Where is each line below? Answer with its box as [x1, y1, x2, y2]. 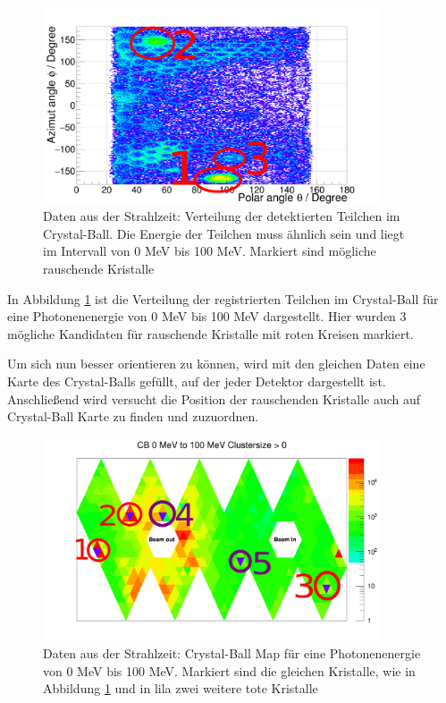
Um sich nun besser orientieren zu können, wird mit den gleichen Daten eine [7, 354, 425, 373]
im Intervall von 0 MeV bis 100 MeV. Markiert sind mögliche [43, 241, 376, 260]
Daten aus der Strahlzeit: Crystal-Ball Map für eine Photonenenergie [43, 644, 421, 663]
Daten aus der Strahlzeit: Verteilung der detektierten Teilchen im [43, 207, 400, 225]
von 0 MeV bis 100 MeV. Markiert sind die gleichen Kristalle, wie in [43, 661, 416, 680]
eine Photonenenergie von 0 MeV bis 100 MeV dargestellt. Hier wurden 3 [7, 307, 407, 326]
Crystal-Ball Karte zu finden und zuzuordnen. [7, 407, 259, 426]
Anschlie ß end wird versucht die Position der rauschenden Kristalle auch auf [7, 389, 421, 408]
